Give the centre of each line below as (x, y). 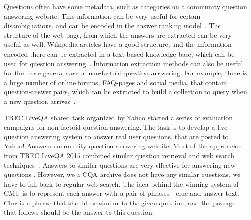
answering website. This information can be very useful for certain (102, 16)
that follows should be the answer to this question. (79, 212)
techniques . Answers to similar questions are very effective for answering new (120, 165)
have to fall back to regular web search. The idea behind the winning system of (121, 183)
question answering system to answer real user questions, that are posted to (116, 136)
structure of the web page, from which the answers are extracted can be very (118, 35)
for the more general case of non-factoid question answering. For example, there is (125, 73)
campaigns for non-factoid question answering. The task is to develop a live (116, 127)
